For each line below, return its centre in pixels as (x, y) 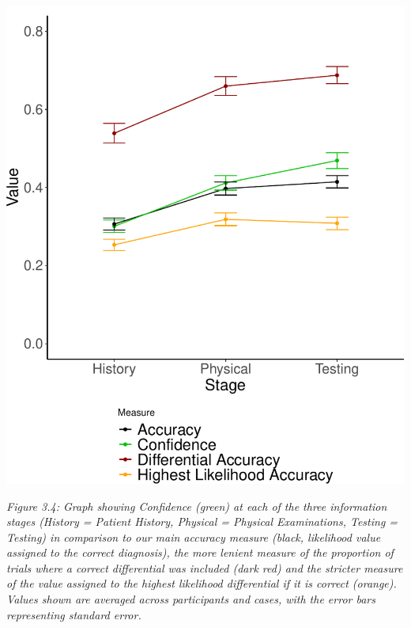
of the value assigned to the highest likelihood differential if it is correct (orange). (202, 583)
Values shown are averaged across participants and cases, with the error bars (191, 599)
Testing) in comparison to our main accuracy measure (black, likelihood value (194, 537)
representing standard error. (74, 614)
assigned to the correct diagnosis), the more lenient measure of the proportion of (200, 552)
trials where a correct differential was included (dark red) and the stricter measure (205, 567)
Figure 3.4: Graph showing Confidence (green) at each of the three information (197, 506)
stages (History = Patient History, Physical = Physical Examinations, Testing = (202, 521)
